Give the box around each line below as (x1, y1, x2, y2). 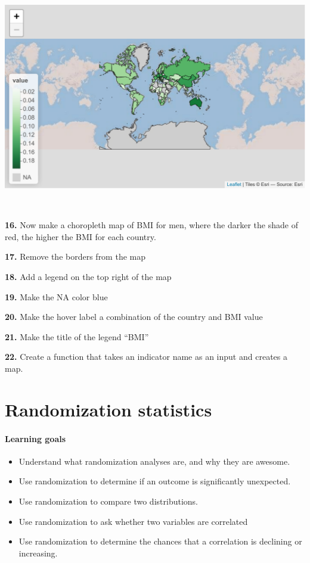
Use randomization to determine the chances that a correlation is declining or (18, 535, 302, 548)
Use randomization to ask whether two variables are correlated (18, 515, 248, 527)
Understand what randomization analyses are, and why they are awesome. (18, 455, 290, 467)
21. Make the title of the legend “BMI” (5, 330, 149, 343)
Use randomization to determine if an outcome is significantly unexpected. (18, 475, 291, 487)
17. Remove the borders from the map (5, 250, 145, 263)
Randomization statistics (5, 397, 212, 421)
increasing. (18, 546, 58, 559)
